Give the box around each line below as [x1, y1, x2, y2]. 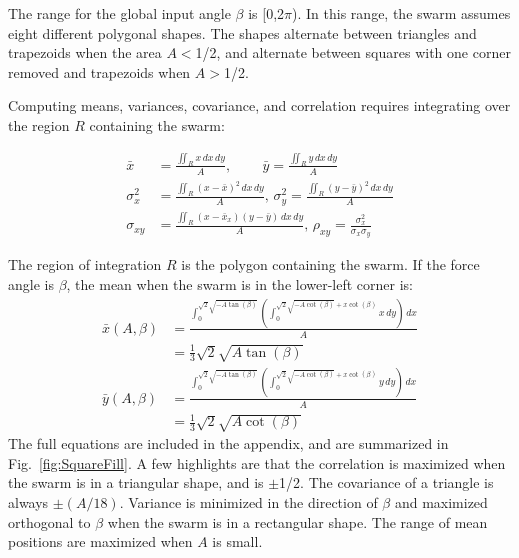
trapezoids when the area [8, 42, 162, 63]
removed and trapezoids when [8, 61, 191, 82]
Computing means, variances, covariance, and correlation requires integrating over [8, 95, 511, 116]
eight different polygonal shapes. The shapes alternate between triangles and [8, 22, 477, 43]
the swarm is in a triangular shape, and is [8, 472, 264, 493]
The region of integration [8, 254, 162, 275]
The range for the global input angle [8, 3, 231, 23]
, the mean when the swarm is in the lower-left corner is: [66, 274, 414, 295]
